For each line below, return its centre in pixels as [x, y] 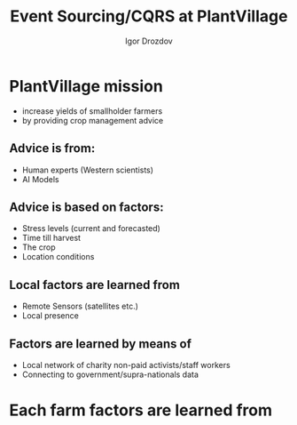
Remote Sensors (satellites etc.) [80, 306]
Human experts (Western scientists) [87, 170]
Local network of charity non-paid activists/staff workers [126, 365]
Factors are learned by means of [101, 344]
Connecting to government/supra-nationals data [110, 374]
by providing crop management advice [93, 120]
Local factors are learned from [94, 285]
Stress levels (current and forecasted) [91, 229]
